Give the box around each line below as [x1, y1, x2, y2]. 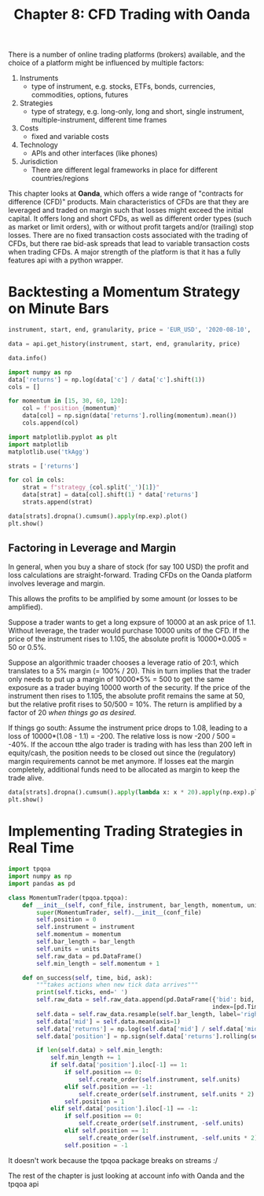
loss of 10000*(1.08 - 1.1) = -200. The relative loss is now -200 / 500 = [8, 732, 236, 741]
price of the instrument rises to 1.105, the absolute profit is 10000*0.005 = [8, 634, 247, 644]
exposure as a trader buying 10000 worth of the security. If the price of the [8, 683, 251, 692]
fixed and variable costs [31, 132, 109, 141]
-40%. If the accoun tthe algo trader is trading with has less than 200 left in [8, 740, 253, 750]
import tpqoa [8, 865, 51, 873]
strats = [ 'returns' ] [8, 462, 79, 470]
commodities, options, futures [31, 90, 129, 100]
